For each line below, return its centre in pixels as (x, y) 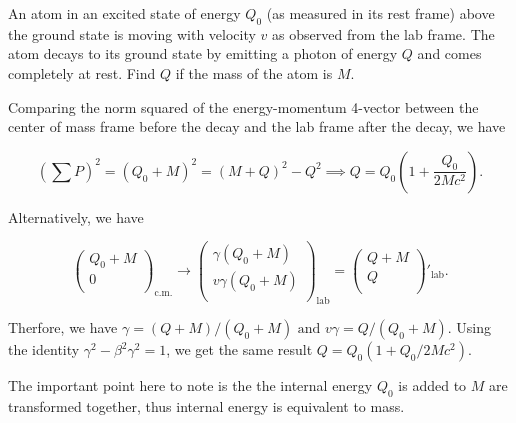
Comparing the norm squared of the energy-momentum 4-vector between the (243, 106)
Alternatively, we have (76, 216)
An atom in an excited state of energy (124, 13)
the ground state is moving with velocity (132, 33)
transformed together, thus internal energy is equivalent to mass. (206, 406)
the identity (44, 349)
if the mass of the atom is (254, 72)
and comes (449, 53)
